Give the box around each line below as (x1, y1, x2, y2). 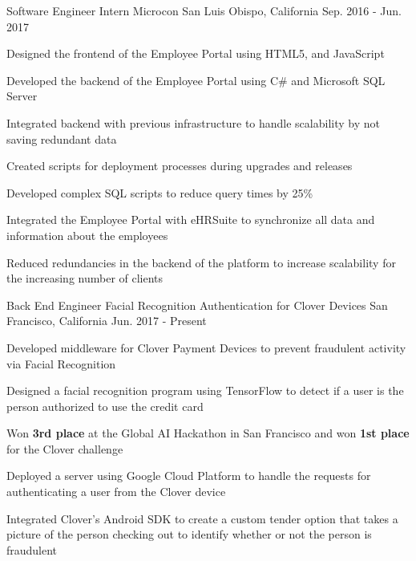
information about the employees (6, 226, 168, 243)
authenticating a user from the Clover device (6, 483, 226, 500)
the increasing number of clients (6, 270, 164, 287)
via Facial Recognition (6, 355, 116, 372)
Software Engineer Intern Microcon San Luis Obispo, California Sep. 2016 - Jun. (6, 2, 402, 18)
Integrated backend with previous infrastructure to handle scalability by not (6, 114, 380, 131)
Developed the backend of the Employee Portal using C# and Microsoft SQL (6, 71, 386, 88)
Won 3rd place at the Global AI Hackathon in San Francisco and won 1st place (6, 425, 410, 441)
